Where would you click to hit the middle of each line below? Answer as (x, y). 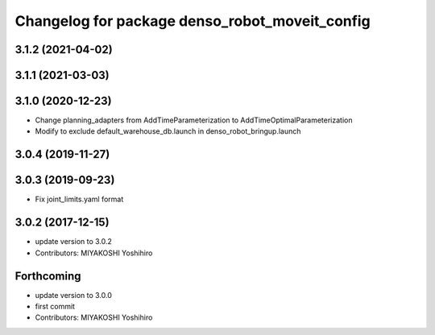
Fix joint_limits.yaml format (79, 199)
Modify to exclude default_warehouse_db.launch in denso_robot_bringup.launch (168, 131)
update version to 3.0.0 (74, 295)
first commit (55, 306)
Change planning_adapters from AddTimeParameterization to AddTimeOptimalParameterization (194, 120)
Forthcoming (48, 276)
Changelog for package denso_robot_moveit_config (193, 21)
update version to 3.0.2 (74, 242)
